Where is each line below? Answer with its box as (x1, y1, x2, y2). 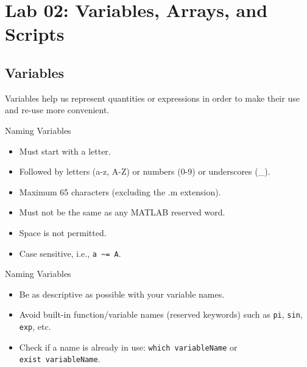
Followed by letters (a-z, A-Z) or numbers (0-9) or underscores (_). (19, 165, 270, 178)
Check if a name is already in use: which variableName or (19, 340, 238, 353)
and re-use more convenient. (5, 103, 110, 116)
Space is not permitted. (19, 226, 107, 239)
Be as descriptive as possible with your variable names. (19, 287, 225, 300)
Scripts (5, 21, 65, 46)
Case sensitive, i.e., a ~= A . (19, 246, 121, 259)
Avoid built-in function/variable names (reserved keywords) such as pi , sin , (19, 308, 303, 321)
